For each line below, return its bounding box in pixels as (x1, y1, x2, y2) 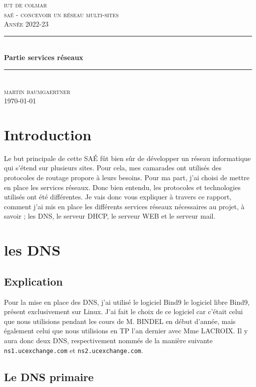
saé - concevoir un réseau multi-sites (4, 9, 119, 19)
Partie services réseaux (4, 52, 84, 63)
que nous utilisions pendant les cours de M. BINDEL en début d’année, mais (4, 316, 236, 326)
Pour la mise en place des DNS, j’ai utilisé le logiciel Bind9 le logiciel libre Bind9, (4, 296, 250, 307)
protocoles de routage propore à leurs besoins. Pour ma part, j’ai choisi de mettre (4, 172, 250, 183)
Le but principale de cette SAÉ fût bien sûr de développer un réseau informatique (4, 153, 251, 163)
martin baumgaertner (4, 86, 70, 96)
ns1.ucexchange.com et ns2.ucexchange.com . (4, 345, 143, 355)
